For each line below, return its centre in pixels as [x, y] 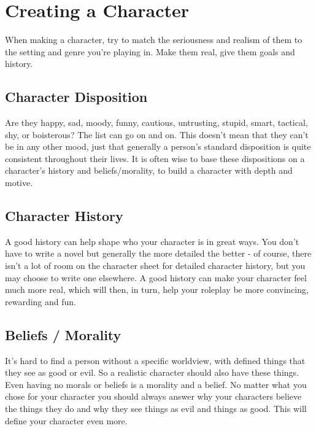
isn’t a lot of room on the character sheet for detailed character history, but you [155, 266]
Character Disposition [76, 97]
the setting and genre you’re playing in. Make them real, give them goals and [150, 51]
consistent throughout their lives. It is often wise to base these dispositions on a [155, 158]
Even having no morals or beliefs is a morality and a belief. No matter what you [156, 384]
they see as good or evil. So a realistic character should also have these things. [152, 372]
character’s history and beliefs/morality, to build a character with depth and [149, 170]
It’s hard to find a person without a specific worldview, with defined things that [155, 360]
